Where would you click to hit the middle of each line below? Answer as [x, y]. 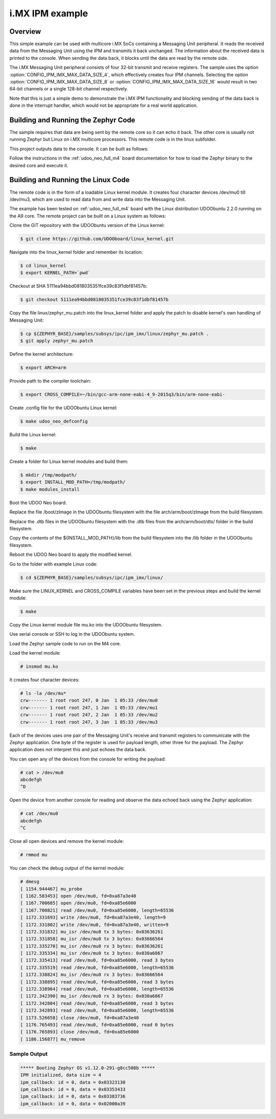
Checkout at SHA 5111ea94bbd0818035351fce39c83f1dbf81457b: [78, 286]
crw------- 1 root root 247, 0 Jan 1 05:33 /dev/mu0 [89, 700]
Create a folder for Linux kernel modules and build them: [69, 462]
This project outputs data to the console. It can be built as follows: [79, 149]
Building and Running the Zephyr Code [72, 120]
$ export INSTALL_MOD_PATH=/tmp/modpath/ [73, 482]
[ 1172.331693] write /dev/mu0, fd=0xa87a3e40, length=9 [93, 917]
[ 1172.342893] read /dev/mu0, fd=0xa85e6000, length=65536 [97, 1011]
